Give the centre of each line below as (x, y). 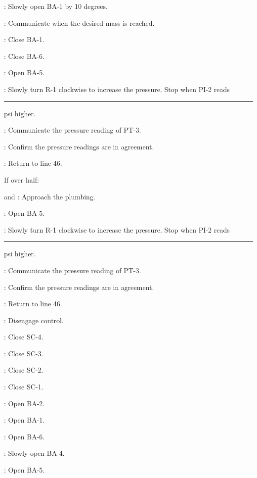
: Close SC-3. (24, 353)
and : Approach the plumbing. (50, 196)
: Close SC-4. (24, 337)
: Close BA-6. (24, 56)
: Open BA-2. (24, 403)
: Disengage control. (34, 320)
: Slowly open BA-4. (34, 453)
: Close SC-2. (24, 370)
